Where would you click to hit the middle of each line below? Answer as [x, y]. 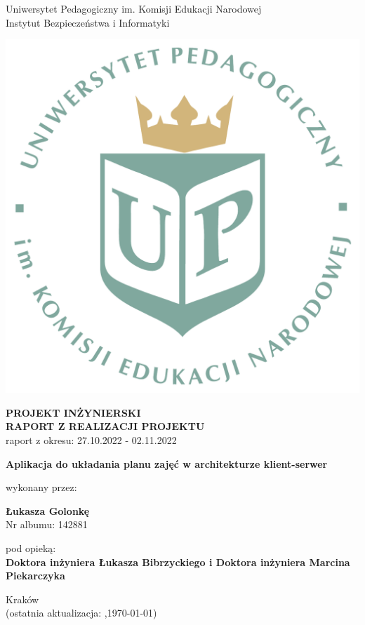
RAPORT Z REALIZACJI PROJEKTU [105, 426]
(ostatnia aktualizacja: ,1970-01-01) [81, 613]
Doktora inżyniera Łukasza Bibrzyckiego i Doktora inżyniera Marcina [178, 562]
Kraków [22, 599]
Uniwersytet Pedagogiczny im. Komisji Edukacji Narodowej [134, 8]
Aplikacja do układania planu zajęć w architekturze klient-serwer [167, 463]
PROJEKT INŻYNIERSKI [73, 412]
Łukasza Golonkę [48, 510]
